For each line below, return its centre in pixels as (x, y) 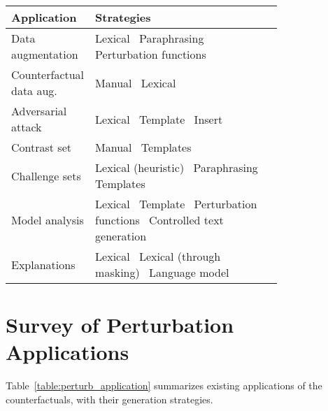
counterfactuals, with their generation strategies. (109, 399)
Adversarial (39, 111)
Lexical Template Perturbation (176, 204)
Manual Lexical (136, 82)
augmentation (45, 54)
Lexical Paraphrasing (150, 38)
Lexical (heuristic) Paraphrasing (177, 167)
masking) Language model (162, 272)
